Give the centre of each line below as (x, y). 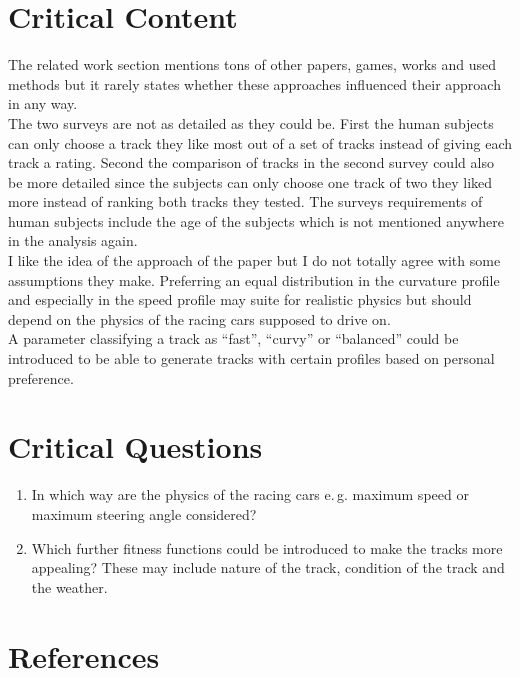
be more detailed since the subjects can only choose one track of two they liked (250, 181)
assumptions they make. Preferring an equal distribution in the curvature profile (254, 279)
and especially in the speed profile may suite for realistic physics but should (240, 299)
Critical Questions (135, 446)
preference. (41, 377)
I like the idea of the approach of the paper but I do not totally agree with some (254, 260)
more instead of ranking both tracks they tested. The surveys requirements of (245, 201)
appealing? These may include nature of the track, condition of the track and (268, 567)
